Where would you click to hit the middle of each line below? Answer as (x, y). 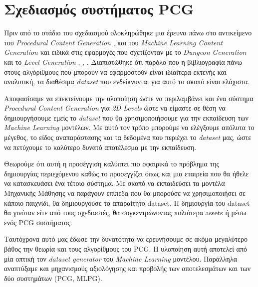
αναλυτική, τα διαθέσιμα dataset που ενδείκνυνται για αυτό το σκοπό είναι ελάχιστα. (127, 81)
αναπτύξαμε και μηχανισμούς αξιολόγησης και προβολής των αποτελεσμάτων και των (128, 268)
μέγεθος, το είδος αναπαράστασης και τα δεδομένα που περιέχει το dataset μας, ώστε (128, 137)
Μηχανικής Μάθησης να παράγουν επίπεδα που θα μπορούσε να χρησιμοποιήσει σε (125, 193)
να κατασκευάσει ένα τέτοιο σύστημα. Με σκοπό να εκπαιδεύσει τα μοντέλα (115, 183)
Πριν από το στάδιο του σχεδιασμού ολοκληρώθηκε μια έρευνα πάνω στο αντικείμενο (128, 33)
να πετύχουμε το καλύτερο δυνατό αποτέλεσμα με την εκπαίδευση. (100, 147)
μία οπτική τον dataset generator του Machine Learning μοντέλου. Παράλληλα (121, 258)
